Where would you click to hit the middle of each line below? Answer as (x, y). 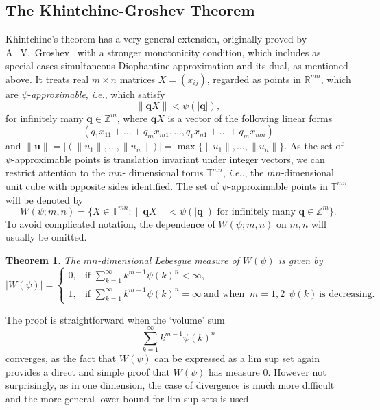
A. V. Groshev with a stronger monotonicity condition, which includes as (163, 52)
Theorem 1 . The (43, 260)
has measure (234, 371)
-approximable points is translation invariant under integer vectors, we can (168, 159)
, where (132, 118)
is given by (300, 260)
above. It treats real (47, 79)
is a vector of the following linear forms (250, 118)
